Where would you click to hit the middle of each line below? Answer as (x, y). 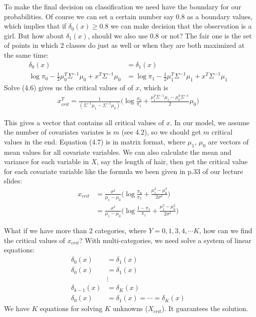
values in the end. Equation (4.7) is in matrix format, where (95, 141)
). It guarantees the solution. (205, 308)
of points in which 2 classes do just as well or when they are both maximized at (124, 45)
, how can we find (226, 230)
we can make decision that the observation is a (181, 26)
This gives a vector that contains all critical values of (84, 122)
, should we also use (118, 35)
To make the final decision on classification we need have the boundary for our (123, 6)
